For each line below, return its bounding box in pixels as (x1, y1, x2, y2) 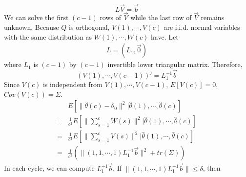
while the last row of (130, 12, 192, 22)
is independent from (42, 79, 102, 89)
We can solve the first (4, 12, 69, 22)
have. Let (151, 31, 179, 42)
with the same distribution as (4, 31, 92, 42)
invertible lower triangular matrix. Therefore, (107, 59, 243, 69)
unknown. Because (4, 22, 59, 32)
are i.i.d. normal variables (164, 22, 240, 32)
